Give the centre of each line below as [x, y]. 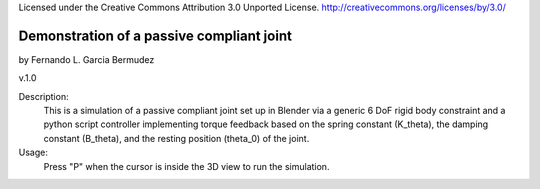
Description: [43, 96]
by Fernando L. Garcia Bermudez [86, 59]
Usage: [33, 152]
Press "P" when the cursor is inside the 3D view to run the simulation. [186, 166]
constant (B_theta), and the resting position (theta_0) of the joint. [176, 138]
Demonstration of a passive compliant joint [155, 35]
